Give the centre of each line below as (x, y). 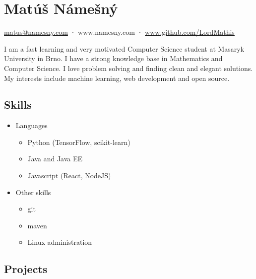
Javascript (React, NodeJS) (69, 175)
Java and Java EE (55, 159)
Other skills (33, 192)
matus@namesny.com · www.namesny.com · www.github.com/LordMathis (119, 32)
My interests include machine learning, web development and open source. (117, 78)
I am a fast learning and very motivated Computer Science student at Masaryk (124, 48)
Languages (32, 125)
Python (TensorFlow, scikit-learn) (79, 142)
